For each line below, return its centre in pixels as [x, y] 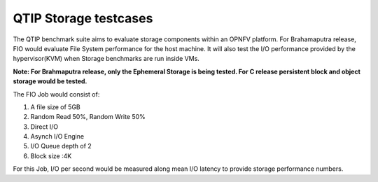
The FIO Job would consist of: [56, 94]
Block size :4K [51, 156]
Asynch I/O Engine [57, 136]
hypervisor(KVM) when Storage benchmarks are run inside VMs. [106, 59]
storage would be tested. [50, 81]
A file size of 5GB [55, 107]
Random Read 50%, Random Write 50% [88, 117]
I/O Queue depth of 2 [61, 146]
